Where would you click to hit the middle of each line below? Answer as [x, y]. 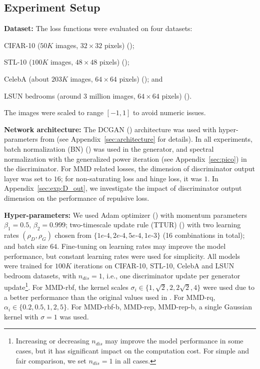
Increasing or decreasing [52, 341]
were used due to [229, 287]
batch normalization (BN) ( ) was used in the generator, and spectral [109, 148]
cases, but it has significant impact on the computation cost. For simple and [132, 350]
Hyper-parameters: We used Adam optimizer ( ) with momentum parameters [125, 215]
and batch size [26, 246]
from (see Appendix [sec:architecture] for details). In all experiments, [146, 139]
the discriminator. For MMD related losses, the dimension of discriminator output [130, 168]
